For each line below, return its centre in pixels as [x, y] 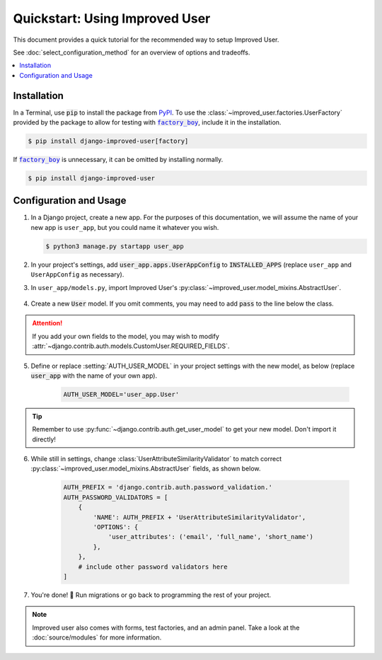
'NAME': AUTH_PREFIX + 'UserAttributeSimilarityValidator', [199, 517]
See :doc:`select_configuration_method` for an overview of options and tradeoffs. [132, 52]
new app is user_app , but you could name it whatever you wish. [125, 227]
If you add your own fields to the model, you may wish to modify [126, 336]
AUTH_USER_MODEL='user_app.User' [121, 394]
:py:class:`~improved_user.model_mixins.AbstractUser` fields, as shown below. [146, 469]
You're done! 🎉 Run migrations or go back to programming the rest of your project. [151, 595]
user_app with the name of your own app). [94, 376]
